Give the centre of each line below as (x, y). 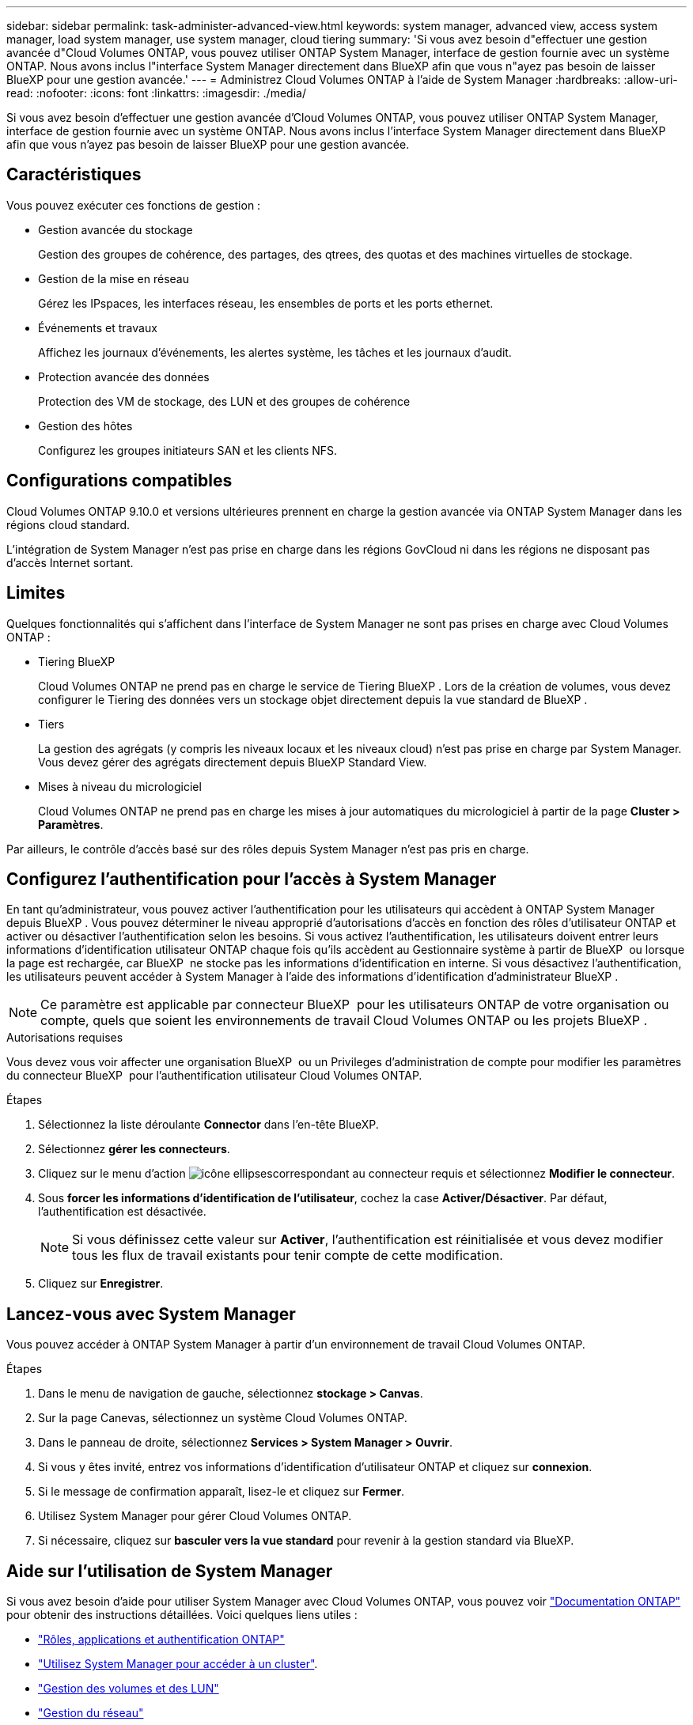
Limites (36, 593)
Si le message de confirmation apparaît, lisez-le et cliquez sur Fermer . (222, 1492)
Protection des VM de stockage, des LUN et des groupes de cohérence (224, 401)
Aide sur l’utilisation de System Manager (170, 1571)
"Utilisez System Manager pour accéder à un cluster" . (178, 1664)
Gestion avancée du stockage (116, 229)
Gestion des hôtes (85, 426)
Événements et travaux (98, 327)
